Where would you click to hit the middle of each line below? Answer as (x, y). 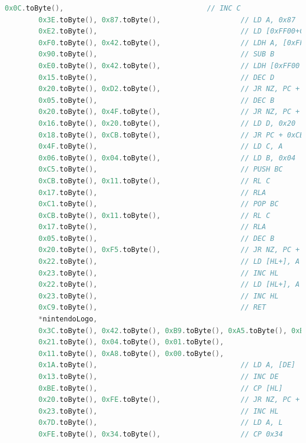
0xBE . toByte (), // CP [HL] (161, 388)
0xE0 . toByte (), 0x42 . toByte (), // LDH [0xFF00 (169, 66)
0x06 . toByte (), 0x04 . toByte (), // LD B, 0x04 (167, 158)
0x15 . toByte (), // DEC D (157, 77)
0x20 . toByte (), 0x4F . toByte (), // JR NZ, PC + (169, 112)
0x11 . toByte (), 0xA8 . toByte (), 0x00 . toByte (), (131, 353)
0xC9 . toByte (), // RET (152, 308)
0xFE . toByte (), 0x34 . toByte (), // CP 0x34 (161, 434)
